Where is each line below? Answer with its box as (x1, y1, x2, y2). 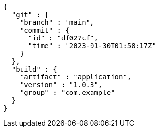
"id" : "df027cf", (28, 34, 98, 42)
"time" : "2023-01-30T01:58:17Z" (28, 42, 156, 50)
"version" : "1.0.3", (20, 81, 103, 89)
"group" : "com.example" (20, 89, 115, 96)
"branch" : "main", (20, 19, 94, 26)
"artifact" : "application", (20, 73, 132, 81)
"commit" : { (20, 26, 69, 34)
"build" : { (11, 65, 57, 73)
